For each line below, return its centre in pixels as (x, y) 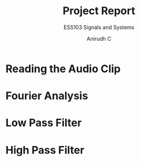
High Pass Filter (45, 150)
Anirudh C (99, 38)
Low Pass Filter (44, 123)
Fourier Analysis (47, 96)
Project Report (99, 11)
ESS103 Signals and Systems (99, 27)
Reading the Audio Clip (63, 69)
